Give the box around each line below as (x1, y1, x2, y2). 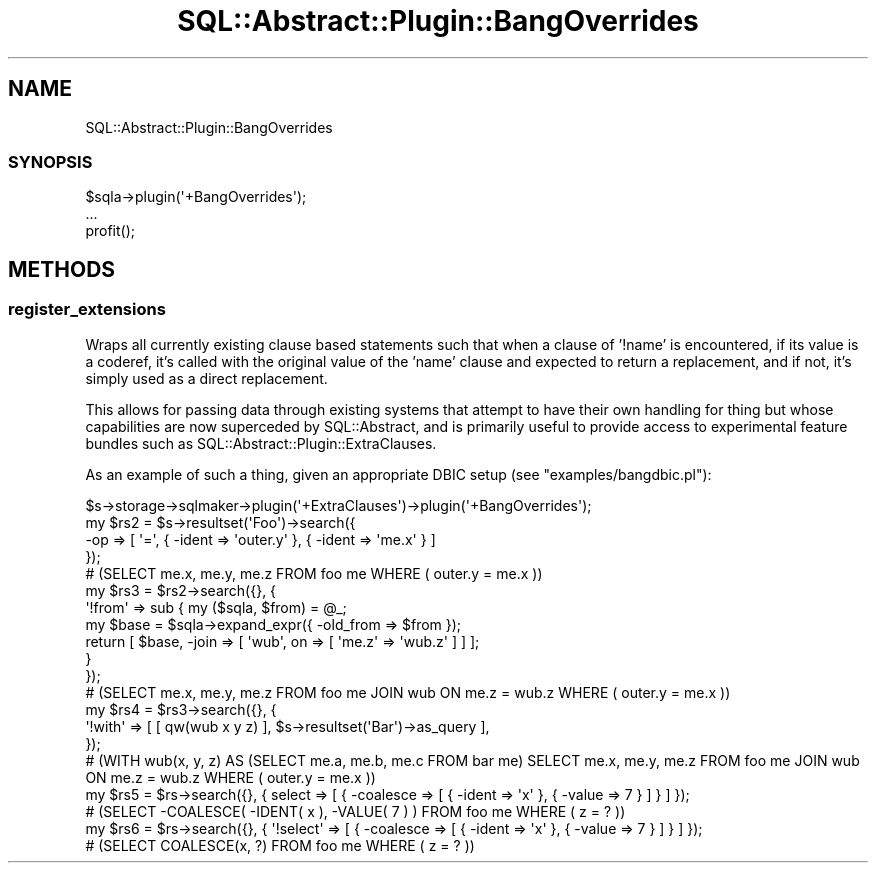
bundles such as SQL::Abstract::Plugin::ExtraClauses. (85, 434, 437, 452)
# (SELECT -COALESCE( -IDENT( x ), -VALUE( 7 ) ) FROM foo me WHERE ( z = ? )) (85, 802, 626, 820)
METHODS (8, 256, 116, 282)
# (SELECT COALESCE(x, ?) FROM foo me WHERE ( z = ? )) (85, 836, 475, 854)
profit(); (85, 222, 135, 240)
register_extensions (8, 299, 166, 320)
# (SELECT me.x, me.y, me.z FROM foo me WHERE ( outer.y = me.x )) (85, 564, 543, 582)
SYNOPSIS (8, 151, 93, 172)
